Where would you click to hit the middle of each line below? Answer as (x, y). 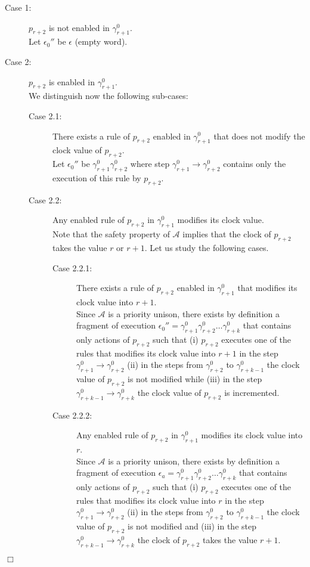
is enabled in (72, 81)
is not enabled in (79, 27)
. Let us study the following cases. (207, 247)
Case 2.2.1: (72, 267)
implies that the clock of (227, 234)
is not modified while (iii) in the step (195, 379)
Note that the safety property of (111, 234)
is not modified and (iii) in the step (192, 526)
